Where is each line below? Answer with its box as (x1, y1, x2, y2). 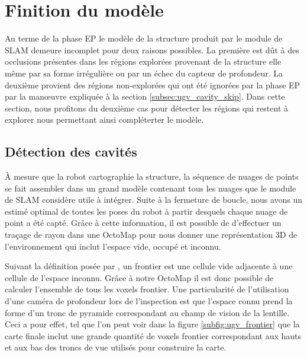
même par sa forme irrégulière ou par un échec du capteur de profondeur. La (5, 66, 283, 79)
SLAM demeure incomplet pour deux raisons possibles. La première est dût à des (5, 43, 299, 56)
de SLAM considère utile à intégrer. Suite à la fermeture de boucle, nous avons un (5, 193, 303, 206)
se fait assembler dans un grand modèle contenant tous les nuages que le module (5, 181, 296, 194)
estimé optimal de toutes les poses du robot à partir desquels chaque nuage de (5, 205, 288, 217)
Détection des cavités (5, 142, 137, 161)
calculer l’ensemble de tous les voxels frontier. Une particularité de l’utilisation (5, 283, 289, 295)
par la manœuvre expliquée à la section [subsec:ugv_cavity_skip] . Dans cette (5, 90, 285, 103)
